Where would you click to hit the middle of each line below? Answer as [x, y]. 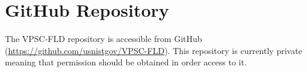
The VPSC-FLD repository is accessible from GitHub [104, 39]
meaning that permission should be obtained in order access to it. [126, 62]
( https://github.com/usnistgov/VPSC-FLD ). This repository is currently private [153, 50]
